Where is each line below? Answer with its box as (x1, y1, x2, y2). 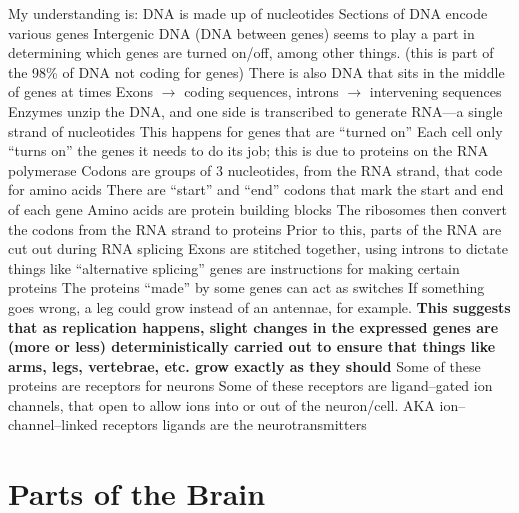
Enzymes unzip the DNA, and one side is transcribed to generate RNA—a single (8, 100, 503, 121)
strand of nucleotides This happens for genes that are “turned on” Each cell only (8, 120, 503, 141)
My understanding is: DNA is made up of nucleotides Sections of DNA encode (8, 3, 488, 23)
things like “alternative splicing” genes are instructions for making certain (8, 257, 460, 278)
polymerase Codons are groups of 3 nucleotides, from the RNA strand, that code (8, 159, 503, 180)
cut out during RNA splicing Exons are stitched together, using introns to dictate (8, 238, 508, 259)
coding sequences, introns (184, 81, 339, 102)
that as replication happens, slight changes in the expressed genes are (8, 316, 499, 337)
